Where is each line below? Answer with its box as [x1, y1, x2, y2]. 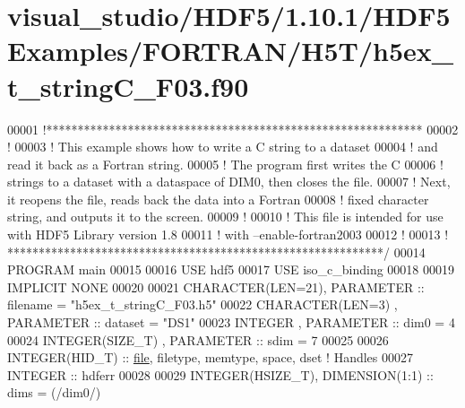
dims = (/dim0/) [7, 383, 101, 402]
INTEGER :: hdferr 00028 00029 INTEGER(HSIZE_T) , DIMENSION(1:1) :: [7, 365, 434, 384]
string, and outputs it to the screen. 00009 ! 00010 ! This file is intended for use [7, 207, 443, 226]
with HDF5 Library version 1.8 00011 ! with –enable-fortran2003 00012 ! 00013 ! [7, 225, 449, 244]
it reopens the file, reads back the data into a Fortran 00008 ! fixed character [7, 189, 429, 208]
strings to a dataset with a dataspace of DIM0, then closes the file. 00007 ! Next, [7, 172, 451, 191]
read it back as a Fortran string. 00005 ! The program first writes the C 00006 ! [7, 154, 443, 173]
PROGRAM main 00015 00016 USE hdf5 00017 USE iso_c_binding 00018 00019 [7, 260, 455, 279]
